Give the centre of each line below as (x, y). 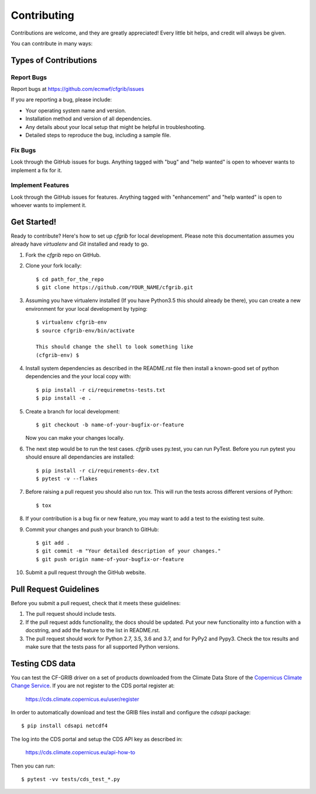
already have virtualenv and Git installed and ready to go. (80, 244)
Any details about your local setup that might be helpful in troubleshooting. (116, 127)
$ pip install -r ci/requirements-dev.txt (98, 470)
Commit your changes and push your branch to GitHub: (92, 529)
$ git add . (53, 543)
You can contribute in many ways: (52, 43)
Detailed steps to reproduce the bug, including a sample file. (98, 135)
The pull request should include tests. (71, 614)
